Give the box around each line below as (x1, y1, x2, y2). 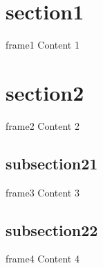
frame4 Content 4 (6, 251, 79, 266)
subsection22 (6, 219, 98, 240)
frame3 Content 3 (6, 185, 79, 199)
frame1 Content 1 (6, 37, 79, 52)
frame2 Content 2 (6, 118, 79, 133)
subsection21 (6, 152, 98, 174)
